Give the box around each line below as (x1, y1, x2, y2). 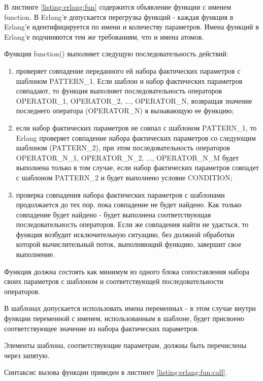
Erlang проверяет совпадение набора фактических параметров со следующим (16, 132, 256, 143)
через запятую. (4, 350, 50, 360)
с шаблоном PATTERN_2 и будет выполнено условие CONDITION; (16, 172, 233, 182)
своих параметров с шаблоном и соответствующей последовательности (4, 276, 224, 287)
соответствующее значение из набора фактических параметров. (4, 323, 200, 333)
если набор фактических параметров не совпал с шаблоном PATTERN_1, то (16, 122, 257, 133)
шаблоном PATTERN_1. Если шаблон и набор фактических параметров (16, 75, 243, 86)
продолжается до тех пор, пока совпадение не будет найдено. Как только (16, 199, 242, 210)
